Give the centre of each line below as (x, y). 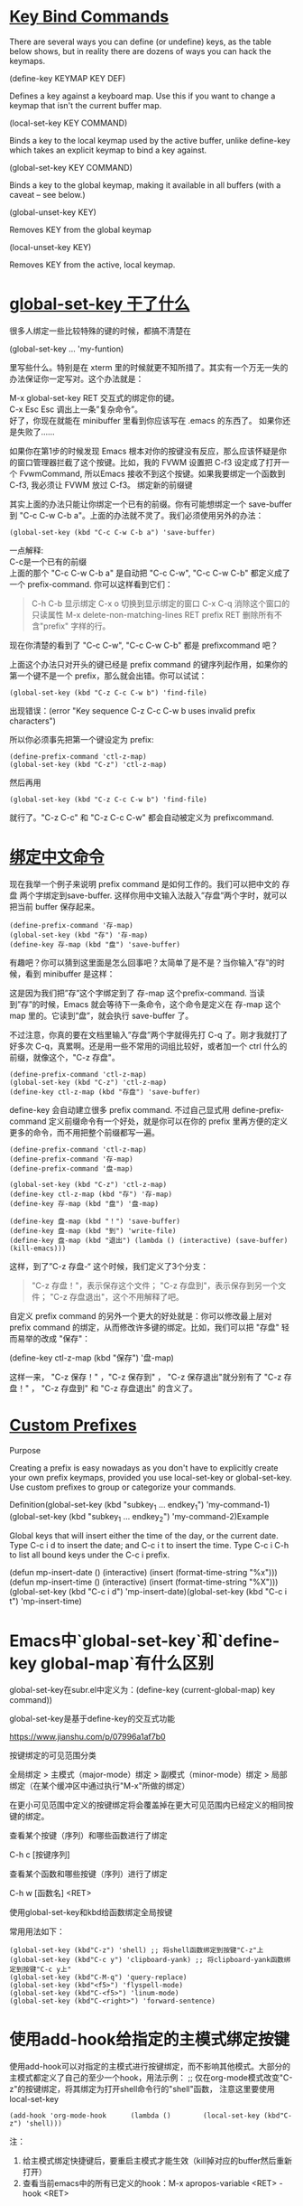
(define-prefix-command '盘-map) (71, 1168)
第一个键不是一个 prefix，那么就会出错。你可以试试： (108, 676)
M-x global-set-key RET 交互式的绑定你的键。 (94, 397)
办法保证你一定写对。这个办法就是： (77, 379)
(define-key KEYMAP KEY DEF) (68, 78)
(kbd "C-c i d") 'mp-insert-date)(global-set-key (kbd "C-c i (178, 1592)
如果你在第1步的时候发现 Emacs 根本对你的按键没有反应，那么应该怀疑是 (144, 451)
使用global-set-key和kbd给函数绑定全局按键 (91, 1912)
